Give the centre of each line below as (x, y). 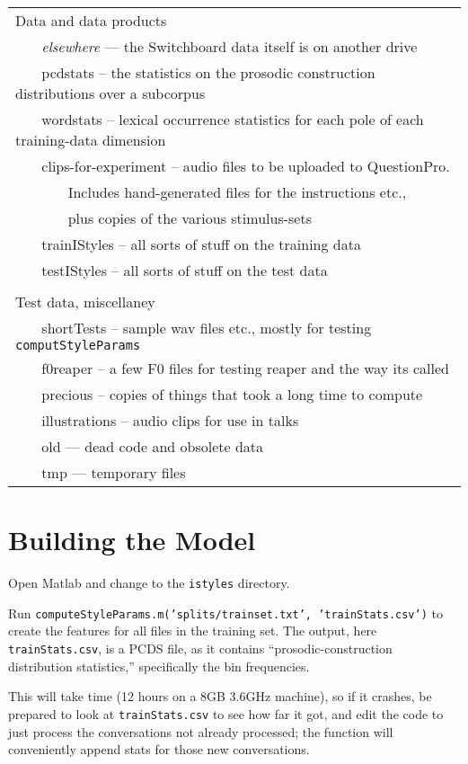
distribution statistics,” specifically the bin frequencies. (159, 666)
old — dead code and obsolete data (153, 446)
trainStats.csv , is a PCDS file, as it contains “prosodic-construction (200, 649)
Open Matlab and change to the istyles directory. (149, 583)
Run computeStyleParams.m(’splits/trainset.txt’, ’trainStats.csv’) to (225, 613)
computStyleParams (78, 345)
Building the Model (132, 540)
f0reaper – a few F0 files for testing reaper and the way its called (245, 368)
